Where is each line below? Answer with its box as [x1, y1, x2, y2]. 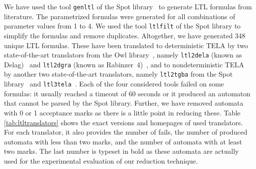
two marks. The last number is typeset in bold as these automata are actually [4, 146, 239, 156]
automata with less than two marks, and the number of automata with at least [4, 136, 242, 146]
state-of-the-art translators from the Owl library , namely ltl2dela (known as [4, 50, 242, 60]
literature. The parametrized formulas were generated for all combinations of [4, 11, 235, 21]
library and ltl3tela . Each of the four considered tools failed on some [4, 79, 224, 89]
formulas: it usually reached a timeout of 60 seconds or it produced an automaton [4, 88, 251, 98]
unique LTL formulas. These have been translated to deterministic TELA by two [4, 40, 248, 50]
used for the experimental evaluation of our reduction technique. [4, 155, 198, 166]
